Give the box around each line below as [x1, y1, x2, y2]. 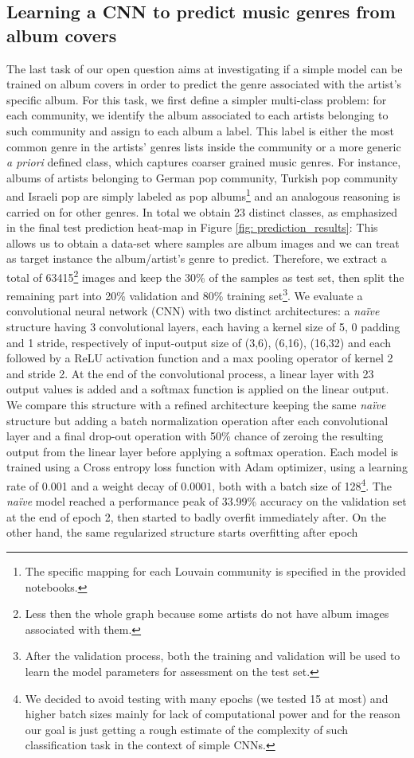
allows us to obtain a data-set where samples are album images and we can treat [6, 234, 400, 251]
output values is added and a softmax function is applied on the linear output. [6, 381, 389, 397]
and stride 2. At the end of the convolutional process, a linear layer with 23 [6, 365, 374, 381]
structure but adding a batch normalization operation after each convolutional [6, 412, 389, 428]
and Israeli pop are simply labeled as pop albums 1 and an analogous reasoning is [6, 186, 400, 204]
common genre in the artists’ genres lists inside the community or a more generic [6, 138, 401, 154]
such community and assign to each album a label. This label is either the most [6, 122, 394, 139]
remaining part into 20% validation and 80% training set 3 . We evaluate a [6, 285, 363, 303]
